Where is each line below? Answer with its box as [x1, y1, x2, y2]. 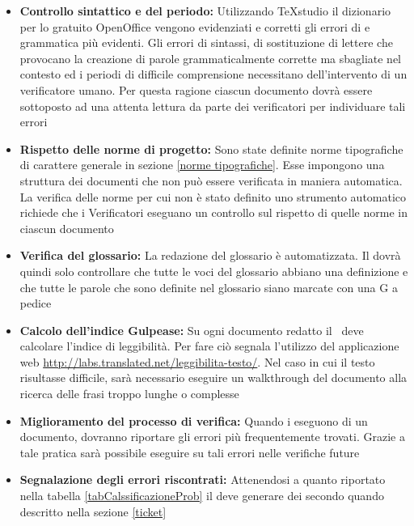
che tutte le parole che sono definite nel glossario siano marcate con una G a [19, 278, 398, 295]
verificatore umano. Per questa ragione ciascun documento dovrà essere [19, 81, 373, 98]
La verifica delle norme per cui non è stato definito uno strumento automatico [19, 188, 407, 205]
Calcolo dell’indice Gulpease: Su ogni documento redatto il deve [19, 321, 364, 338]
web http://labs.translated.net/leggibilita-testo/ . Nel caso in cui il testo [19, 353, 375, 370]
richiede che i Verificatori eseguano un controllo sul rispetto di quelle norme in [19, 204, 408, 221]
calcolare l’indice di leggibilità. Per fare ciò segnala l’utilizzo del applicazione [19, 337, 399, 354]
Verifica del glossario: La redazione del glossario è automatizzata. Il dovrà [19, 247, 401, 264]
